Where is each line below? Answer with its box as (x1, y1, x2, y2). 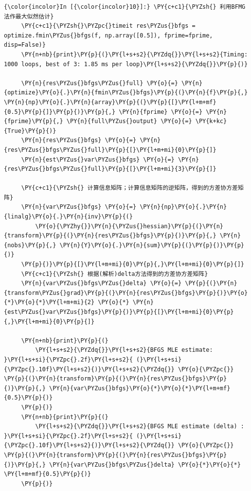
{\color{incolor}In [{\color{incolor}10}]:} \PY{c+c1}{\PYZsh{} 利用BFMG (4, 3, 246, 10)
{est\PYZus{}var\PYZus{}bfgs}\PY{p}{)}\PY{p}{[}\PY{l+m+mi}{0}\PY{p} (4, 309, 234, 315)
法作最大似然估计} (4, 13, 54, 20)
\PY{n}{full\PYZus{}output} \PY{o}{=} (66, 118, 192, 125)
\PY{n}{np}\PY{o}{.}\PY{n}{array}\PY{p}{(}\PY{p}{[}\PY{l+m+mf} (4, 98, 216, 106)
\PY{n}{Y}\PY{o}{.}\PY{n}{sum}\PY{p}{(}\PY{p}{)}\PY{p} (59, 241, 244, 249)
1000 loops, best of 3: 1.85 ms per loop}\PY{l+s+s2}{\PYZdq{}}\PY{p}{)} (4, 60, 248, 68)
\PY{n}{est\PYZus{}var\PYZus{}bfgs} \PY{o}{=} (21, 156, 175, 163)
